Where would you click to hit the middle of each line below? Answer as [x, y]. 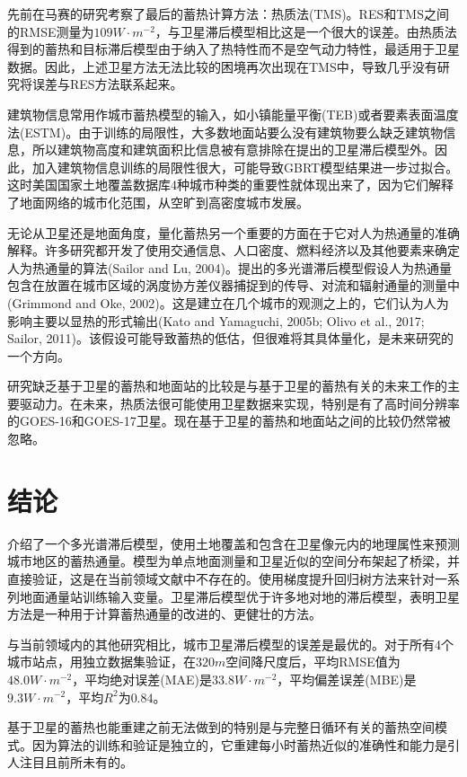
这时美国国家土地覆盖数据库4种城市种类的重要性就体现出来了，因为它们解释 [230, 185]
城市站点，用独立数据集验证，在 [101, 662]
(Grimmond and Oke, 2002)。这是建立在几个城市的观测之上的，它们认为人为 [228, 302]
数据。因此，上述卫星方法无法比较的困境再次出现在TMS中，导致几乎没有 [222, 66]
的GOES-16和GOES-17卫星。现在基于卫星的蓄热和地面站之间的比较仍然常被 [229, 421]
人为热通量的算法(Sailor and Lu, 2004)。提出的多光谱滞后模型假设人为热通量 [229, 267]
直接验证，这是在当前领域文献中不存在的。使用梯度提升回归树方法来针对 [221, 578]
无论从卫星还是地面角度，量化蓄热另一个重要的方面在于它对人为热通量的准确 [233, 232]
